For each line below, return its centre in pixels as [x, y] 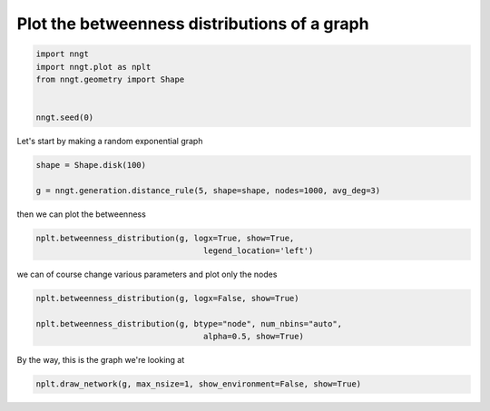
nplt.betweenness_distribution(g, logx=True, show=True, [165, 238]
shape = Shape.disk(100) [91, 165]
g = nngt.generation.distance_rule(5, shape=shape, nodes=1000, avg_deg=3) [208, 190]
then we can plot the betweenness [82, 214]
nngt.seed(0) [65, 117]
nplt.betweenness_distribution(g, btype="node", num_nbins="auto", [189, 323]
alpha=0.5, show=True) [253, 337]
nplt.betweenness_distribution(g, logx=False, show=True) [167, 298]
